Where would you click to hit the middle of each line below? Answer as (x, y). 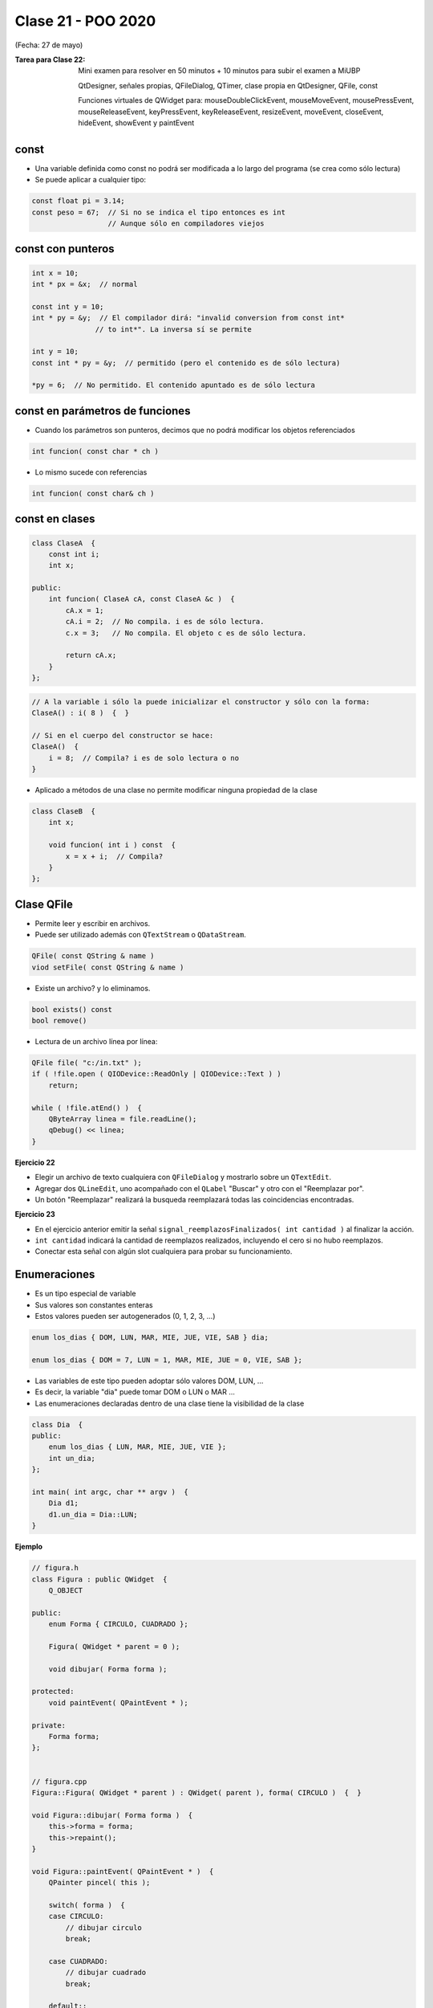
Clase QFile (44, 904)
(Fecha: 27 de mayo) (49, 45)
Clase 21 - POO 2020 (85, 21)
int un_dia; (72, 1458)
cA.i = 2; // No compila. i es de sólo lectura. (165, 622)
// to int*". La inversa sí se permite (173, 329)
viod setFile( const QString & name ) (108, 967)
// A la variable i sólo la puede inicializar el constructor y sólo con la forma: (201, 702)
